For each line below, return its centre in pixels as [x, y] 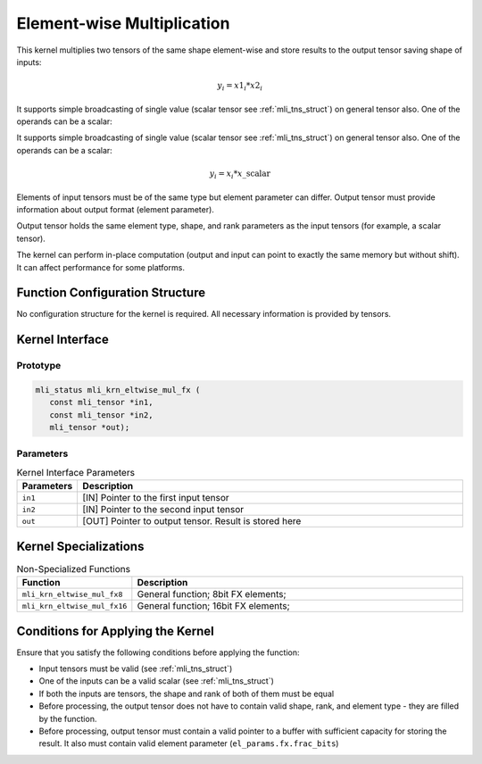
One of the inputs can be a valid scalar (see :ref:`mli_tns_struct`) [156, 681]
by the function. [68, 718]
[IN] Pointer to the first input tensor [156, 498]
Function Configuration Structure [111, 293]
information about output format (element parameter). [115, 209]
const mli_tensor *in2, [101, 415]
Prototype [39, 366]
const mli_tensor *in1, [101, 403]
